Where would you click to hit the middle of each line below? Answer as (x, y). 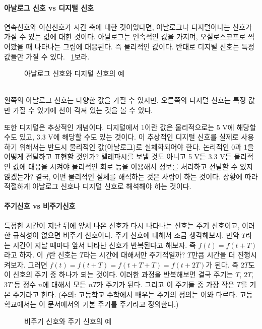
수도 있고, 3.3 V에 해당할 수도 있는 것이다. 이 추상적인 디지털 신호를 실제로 (121, 137)
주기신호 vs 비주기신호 (40, 206)
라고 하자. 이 (24, 255)
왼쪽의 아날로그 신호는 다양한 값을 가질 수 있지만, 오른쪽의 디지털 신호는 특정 (125, 100)
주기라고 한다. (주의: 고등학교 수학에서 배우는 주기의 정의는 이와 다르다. (125, 294)
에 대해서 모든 (64, 284)
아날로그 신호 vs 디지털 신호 (49, 7)
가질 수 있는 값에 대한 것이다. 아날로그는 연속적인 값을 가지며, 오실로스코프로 (125, 37)
